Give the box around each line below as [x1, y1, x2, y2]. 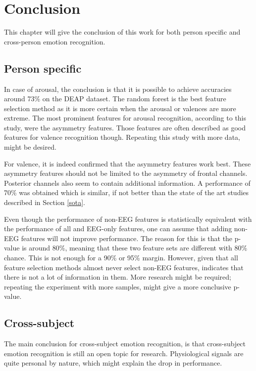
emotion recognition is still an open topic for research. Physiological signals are [4, 348, 244, 358]
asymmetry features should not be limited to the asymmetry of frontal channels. [4, 168, 248, 178]
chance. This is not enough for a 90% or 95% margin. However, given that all [4, 252, 238, 263]
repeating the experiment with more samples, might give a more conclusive [4, 281, 231, 291]
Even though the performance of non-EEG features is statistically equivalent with [4, 213, 252, 224]
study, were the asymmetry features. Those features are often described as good [4, 122, 246, 132]
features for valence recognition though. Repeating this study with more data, [4, 132, 240, 142]
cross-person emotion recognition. [4, 36, 105, 46]
